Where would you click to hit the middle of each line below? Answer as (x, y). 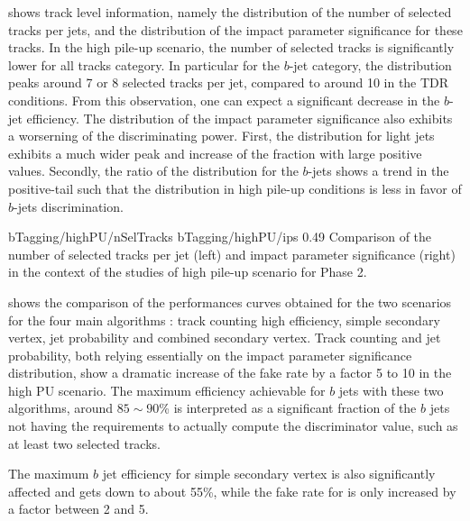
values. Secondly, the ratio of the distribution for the (153, 171)
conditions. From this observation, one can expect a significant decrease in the (224, 100)
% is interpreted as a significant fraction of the (288, 408)
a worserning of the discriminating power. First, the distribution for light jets (221, 136)
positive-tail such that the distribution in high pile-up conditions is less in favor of (235, 188)
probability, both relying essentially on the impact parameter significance (210, 355)
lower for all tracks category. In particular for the (144, 64)
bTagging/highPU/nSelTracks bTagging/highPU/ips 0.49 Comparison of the (220, 237)
